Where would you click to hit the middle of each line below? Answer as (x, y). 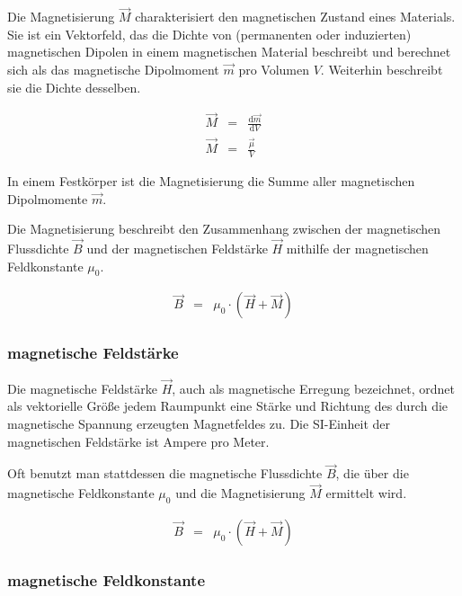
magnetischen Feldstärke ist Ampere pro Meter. (138, 441)
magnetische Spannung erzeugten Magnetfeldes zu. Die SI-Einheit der (199, 424)
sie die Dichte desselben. (74, 87)
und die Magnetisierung (240, 493)
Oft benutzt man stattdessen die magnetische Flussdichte (165, 473)
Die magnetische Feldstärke (83, 388)
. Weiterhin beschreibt (382, 69)
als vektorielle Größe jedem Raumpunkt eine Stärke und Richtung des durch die (228, 406)
